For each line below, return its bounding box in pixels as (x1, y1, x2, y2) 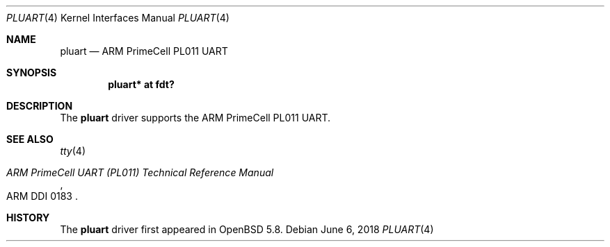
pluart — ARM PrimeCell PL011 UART (60, 45, 228, 57)
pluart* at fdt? (108, 78, 175, 90)
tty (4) (60, 145, 86, 157)
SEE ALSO (6, 133, 54, 145)
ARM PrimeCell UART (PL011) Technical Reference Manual (6, 167, 274, 178)
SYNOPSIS (6, 67, 57, 78)
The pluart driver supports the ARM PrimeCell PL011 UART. (60, 112, 331, 123)
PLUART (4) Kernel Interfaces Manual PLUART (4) (6, 12, 230, 24)
